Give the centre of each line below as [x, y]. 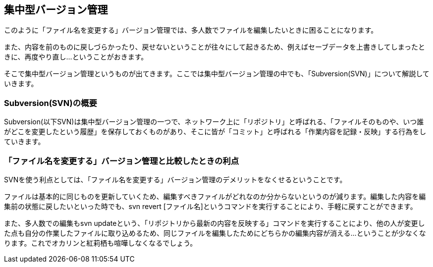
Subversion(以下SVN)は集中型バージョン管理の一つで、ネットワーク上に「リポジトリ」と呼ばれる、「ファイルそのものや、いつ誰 [214, 122]
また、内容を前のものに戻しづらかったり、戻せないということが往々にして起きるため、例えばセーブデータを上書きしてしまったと [215, 47]
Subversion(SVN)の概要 [51, 103]
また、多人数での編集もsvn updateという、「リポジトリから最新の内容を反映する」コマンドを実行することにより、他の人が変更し [215, 223]
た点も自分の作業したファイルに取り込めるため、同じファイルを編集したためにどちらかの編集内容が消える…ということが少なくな [215, 233]
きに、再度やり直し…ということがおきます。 [76, 57]
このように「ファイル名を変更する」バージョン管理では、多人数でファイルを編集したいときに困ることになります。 [191, 30]
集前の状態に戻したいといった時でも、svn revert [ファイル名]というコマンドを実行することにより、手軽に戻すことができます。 [211, 206]
